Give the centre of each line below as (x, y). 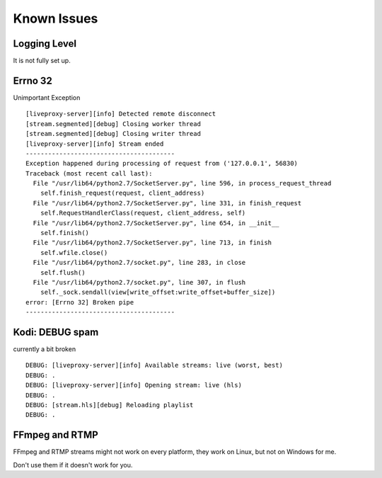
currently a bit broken (45, 349)
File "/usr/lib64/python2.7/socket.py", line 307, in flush (139, 282)
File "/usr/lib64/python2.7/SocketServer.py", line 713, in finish (152, 243)
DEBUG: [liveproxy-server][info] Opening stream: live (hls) (134, 385)
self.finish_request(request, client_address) (122, 193)
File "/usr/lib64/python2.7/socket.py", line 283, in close (139, 263)
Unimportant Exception (47, 97)
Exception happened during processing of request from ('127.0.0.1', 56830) (162, 164)
